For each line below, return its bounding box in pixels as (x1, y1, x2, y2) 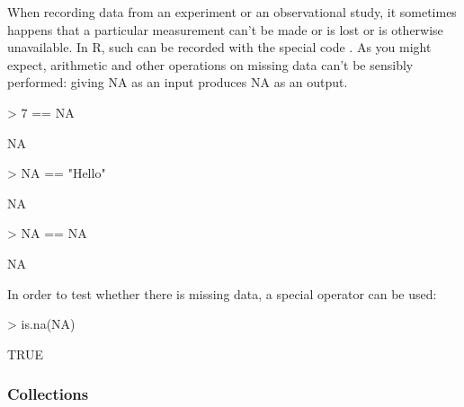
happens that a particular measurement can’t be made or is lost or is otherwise (7, 20, 443, 39)
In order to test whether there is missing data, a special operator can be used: (7, 284, 437, 303)
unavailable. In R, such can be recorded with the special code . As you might (7, 38, 432, 57)
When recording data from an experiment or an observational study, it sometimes (7, 3, 457, 21)
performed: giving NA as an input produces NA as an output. (7, 73, 348, 92)
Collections (7, 383, 89, 405)
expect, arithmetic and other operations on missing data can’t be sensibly (7, 55, 414, 74)
